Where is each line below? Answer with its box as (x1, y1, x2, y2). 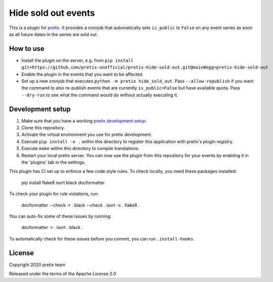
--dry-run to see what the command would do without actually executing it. (21, 92, 178, 98)
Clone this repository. (21, 125, 65, 131)
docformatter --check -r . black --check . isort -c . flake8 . (21, 202, 140, 208)
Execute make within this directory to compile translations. (21, 146, 140, 152)
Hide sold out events (9, 7, 95, 18)
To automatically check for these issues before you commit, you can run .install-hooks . (9, 236, 195, 242)
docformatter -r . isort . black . (21, 225, 83, 231)
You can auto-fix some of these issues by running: (9, 213, 112, 219)
